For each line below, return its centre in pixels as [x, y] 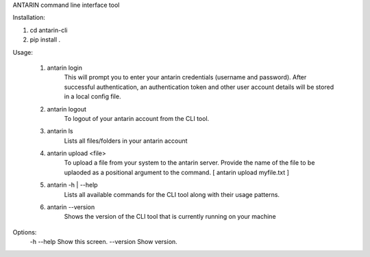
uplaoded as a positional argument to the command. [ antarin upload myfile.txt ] [176, 172]
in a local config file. [92, 96]
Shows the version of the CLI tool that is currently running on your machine [170, 217]
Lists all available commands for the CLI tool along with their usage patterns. [172, 194]
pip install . [45, 40]
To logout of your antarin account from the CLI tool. [137, 118]
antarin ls [60, 131]
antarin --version [71, 207]
